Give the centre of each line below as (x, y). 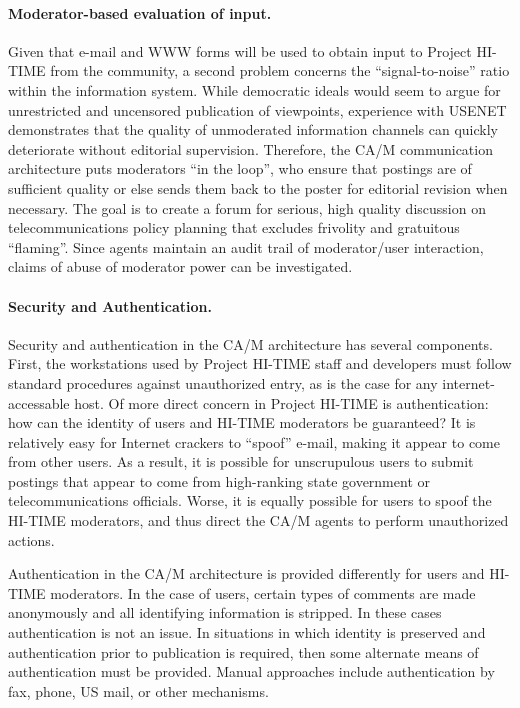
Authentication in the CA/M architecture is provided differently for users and (246, 573)
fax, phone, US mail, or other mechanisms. (138, 690)
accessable (39, 402)
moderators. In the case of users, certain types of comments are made (263, 592)
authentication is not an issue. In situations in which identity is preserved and (247, 632)
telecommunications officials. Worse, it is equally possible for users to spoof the (250, 500)
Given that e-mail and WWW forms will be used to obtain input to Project (240, 50)
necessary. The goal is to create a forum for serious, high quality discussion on (247, 207)
